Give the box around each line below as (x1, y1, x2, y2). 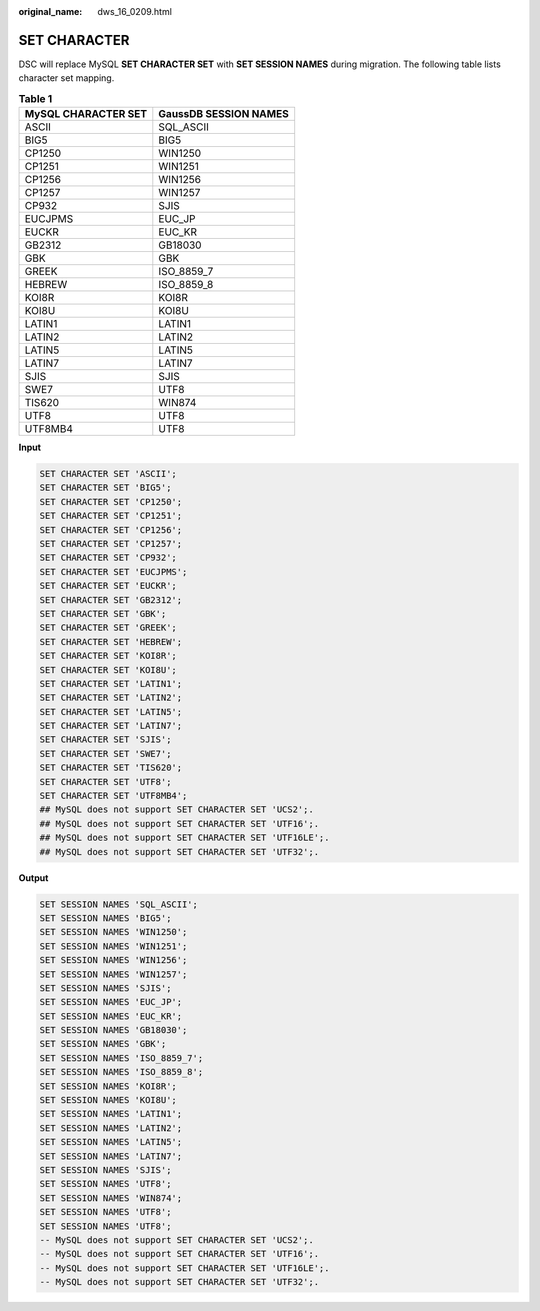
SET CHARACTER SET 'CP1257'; (39, 538, 183, 549)
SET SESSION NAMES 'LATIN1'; (39, 1108, 183, 1120)
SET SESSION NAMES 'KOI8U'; (39, 1095, 177, 1106)
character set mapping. (18, 72, 115, 84)
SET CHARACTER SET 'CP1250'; (39, 496, 183, 507)
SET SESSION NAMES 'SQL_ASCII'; (39, 898, 199, 910)
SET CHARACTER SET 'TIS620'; (39, 762, 183, 774)
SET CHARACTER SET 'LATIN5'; (39, 706, 183, 717)
